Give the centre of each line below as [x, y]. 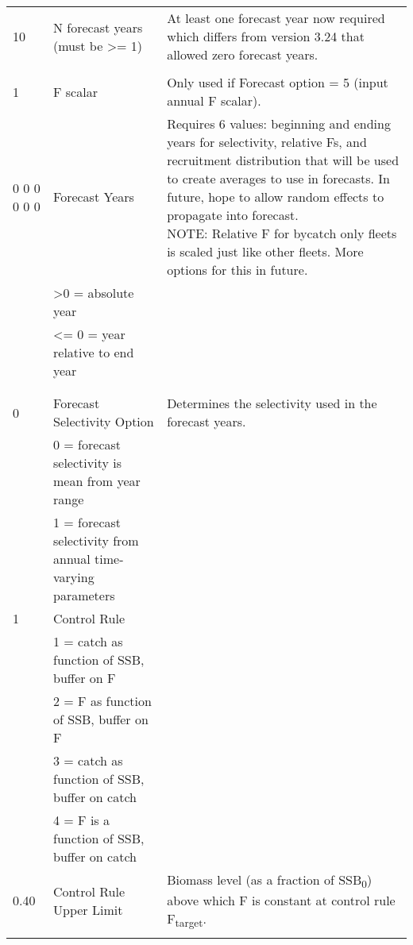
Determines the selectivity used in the [272, 403]
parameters [84, 595]
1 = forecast [87, 522]
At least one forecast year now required [276, 18]
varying [74, 577]
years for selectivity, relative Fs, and [267, 142]
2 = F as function [102, 701]
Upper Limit [88, 909]
